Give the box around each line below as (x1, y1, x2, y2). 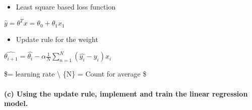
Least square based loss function (16, 1, 116, 11)
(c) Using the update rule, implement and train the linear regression (4, 88, 248, 98)
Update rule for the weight (16, 33, 98, 44)
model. (4, 98, 28, 108)
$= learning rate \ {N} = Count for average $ (4, 68, 147, 79)
